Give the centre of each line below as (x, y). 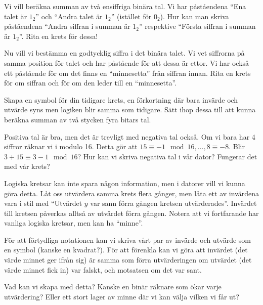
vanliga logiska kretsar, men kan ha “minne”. (74, 223)
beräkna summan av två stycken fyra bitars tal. (78, 119)
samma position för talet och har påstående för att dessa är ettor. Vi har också (127, 62)
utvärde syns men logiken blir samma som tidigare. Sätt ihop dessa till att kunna (130, 110)
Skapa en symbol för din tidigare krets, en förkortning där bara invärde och (121, 99)
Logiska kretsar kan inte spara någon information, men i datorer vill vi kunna (125, 183)
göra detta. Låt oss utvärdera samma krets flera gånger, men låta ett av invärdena (131, 193)
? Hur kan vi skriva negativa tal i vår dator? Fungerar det (167, 156)
